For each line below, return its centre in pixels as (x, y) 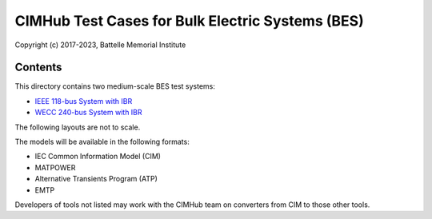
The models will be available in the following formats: (102, 142)
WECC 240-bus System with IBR (89, 113)
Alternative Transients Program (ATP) (96, 179)
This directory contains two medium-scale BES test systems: (115, 86)
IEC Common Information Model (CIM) (98, 157)
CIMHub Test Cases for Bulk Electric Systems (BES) (189, 21)
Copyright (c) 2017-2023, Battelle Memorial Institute (100, 45)
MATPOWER (55, 167)
